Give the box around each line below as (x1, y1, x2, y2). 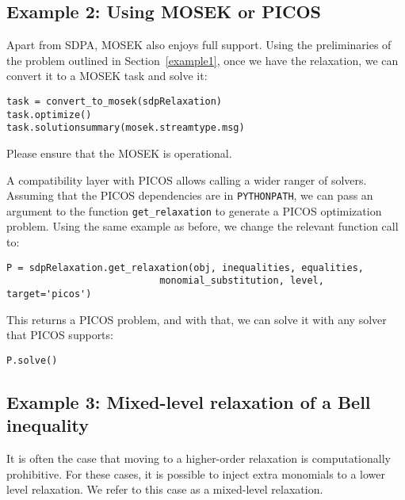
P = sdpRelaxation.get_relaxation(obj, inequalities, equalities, (6, 261, 365, 273)
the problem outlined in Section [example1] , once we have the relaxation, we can (6, 52, 399, 68)
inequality (6, 413, 89, 437)
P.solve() (6, 354, 58, 366)
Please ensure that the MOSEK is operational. (6, 144, 232, 161)
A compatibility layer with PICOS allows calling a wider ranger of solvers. (6, 171, 367, 188)
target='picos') (6, 288, 92, 300)
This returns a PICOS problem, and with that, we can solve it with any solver (6, 311, 387, 327)
